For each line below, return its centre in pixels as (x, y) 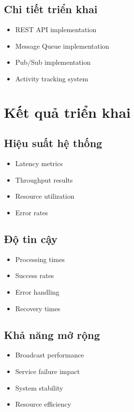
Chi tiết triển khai (51, 9)
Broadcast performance (50, 355)
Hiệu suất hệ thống (53, 143)
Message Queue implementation (62, 46)
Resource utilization (45, 196)
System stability (39, 387)
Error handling (37, 291)
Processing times (40, 259)
